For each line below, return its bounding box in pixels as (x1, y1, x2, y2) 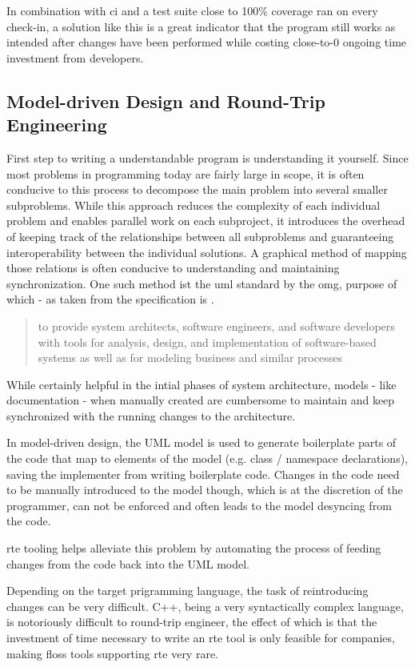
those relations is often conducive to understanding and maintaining (6, 259, 340, 276)
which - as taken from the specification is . (6, 291, 214, 307)
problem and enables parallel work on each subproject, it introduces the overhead (6, 212, 405, 229)
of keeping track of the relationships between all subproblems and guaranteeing (6, 227, 394, 244)
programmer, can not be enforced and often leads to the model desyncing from (6, 496, 392, 513)
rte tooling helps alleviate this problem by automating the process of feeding (6, 540, 381, 557)
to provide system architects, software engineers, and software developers (38, 317, 395, 334)
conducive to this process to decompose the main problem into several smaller (6, 181, 388, 198)
